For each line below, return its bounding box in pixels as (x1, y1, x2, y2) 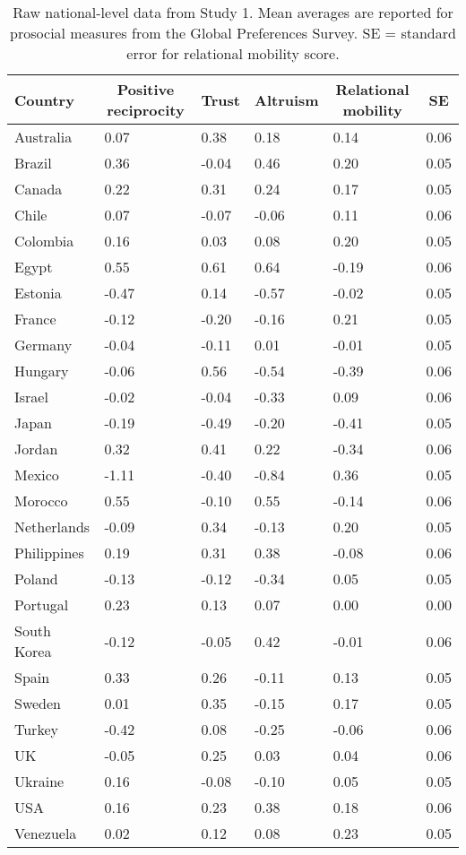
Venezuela (14, 823, 77, 843)
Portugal (14, 594, 69, 615)
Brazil (14, 152, 52, 173)
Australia (14, 126, 73, 147)
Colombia (14, 230, 74, 251)
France (14, 308, 56, 329)
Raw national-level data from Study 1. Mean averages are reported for (13, 2, 453, 22)
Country (14, 89, 74, 110)
